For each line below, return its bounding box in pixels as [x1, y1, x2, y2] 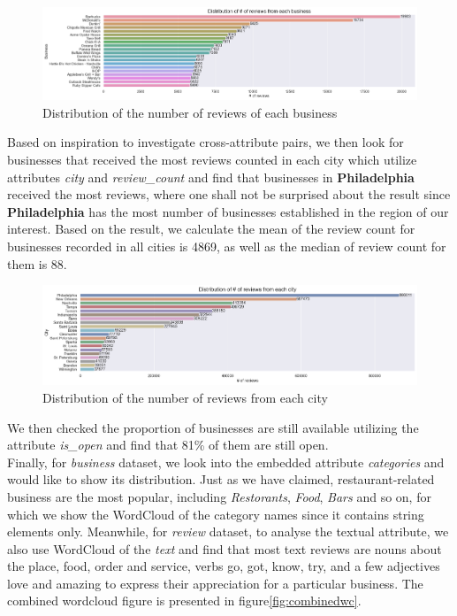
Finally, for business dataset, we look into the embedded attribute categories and [7, 452, 445, 471]
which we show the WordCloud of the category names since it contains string [7, 504, 424, 523]
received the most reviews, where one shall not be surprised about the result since [7, 185, 451, 204]
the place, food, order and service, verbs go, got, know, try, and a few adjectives [7, 557, 440, 575]
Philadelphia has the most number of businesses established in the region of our [7, 202, 449, 220]
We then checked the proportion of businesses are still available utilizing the [7, 418, 419, 436]
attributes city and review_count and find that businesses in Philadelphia [7, 167, 415, 186]
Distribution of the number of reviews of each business [42, 103, 338, 121]
